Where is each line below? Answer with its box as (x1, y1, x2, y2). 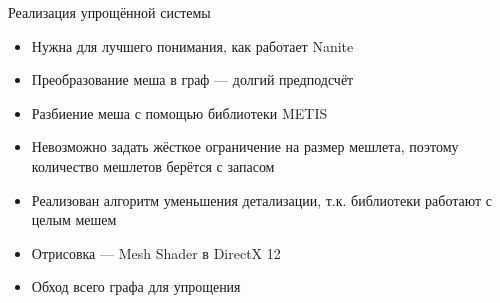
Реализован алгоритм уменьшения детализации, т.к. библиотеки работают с (31, 189, 493, 210)
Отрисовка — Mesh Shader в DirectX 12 (31, 242, 281, 263)
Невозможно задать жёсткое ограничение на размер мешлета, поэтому (31, 136, 459, 157)
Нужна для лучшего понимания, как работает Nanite (31, 35, 354, 56)
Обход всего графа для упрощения (31, 276, 241, 297)
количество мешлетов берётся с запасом (31, 155, 275, 176)
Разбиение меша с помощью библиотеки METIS (31, 102, 328, 123)
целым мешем (31, 209, 117, 230)
